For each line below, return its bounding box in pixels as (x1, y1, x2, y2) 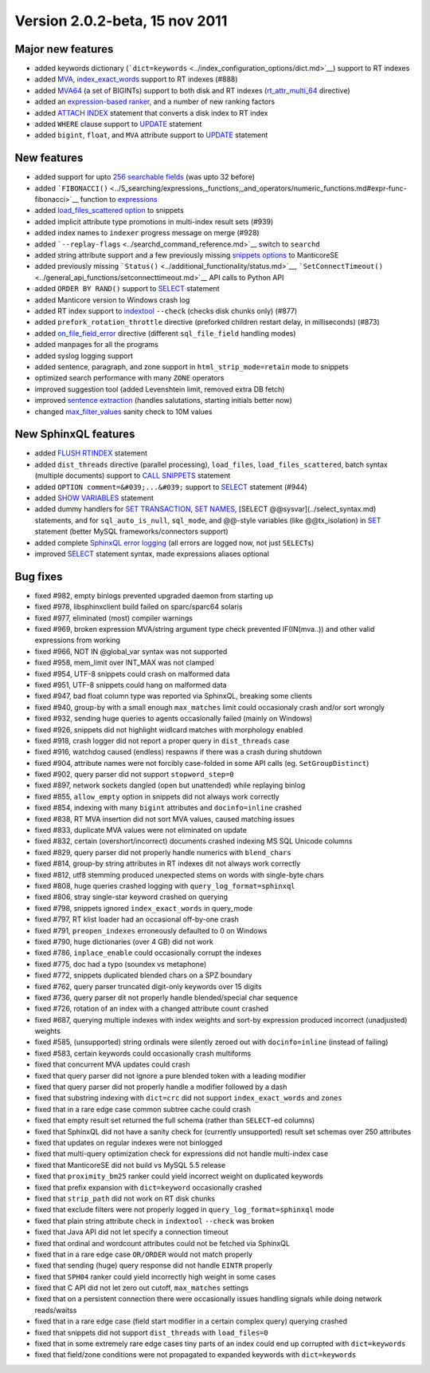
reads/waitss (34, 1305, 77, 1315)
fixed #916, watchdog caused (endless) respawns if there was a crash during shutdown (34, 747, 322, 757)
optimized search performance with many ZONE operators (34, 373, 225, 383)
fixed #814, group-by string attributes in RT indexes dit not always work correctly (34, 858, 301, 869)
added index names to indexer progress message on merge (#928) (34, 228, 260, 238)
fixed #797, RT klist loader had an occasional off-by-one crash (34, 914, 239, 925)
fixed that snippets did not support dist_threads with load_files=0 (34, 1328, 268, 1337)
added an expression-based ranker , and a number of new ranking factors (34, 97, 276, 107)
